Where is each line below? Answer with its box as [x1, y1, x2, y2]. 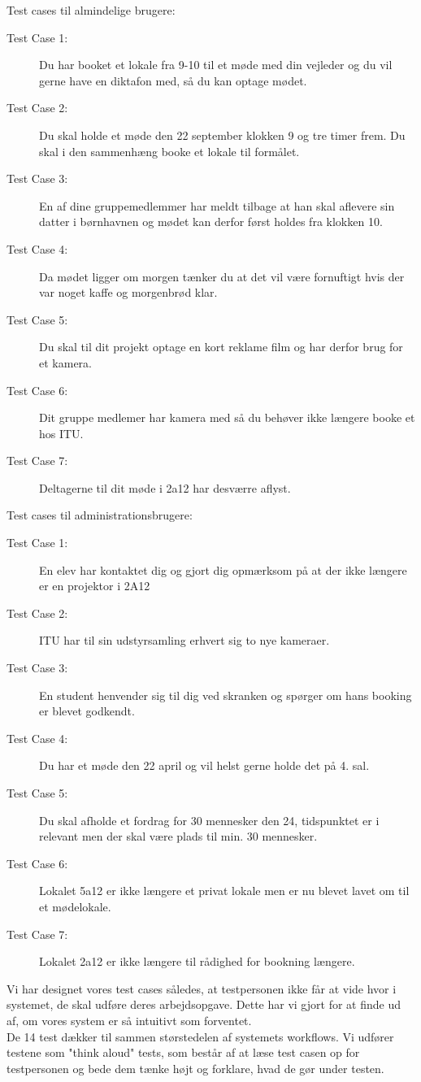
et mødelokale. [39, 897, 111, 915]
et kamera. [39, 354, 92, 371]
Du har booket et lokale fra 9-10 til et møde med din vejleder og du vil [39, 56, 393, 73]
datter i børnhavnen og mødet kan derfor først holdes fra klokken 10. [39, 213, 383, 230]
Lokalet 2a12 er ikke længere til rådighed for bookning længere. [39, 953, 355, 970]
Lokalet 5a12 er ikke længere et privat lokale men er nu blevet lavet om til [39, 882, 410, 899]
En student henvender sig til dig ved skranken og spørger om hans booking [39, 686, 412, 703]
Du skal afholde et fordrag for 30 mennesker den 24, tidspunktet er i [39, 811, 380, 828]
